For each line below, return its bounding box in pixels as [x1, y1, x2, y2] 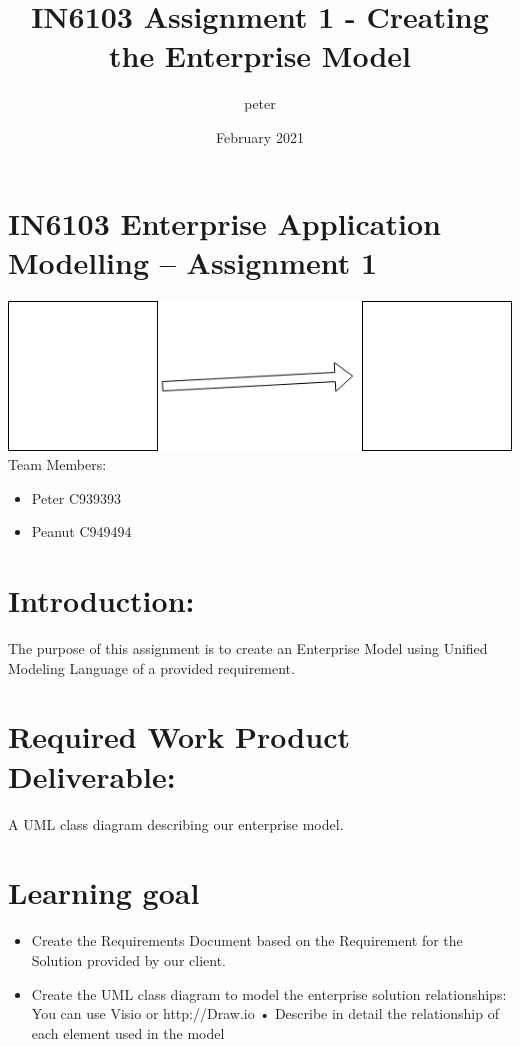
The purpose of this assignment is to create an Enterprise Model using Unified [8, 638, 488, 659]
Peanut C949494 [31, 521, 132, 542]
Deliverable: [8, 755, 176, 796]
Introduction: [8, 580, 195, 621]
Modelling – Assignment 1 [8, 241, 378, 282]
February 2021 [216, 126, 304, 147]
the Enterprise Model [108, 35, 412, 76]
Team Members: [8, 454, 107, 475]
